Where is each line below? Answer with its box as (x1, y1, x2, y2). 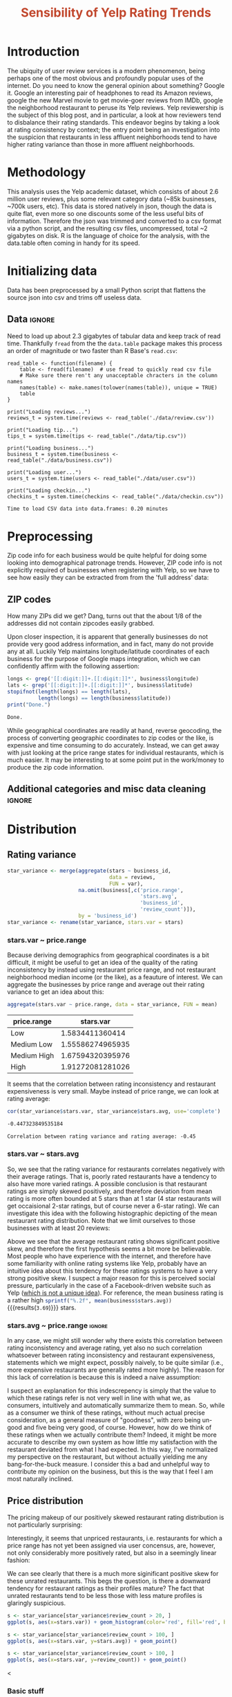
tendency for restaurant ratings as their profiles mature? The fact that (7, 1583, 204, 1592)
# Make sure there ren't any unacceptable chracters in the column (19, 372, 217, 379)
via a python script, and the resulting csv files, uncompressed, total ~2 (7, 224, 208, 233)
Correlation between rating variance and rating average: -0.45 (7, 1133, 196, 1140)
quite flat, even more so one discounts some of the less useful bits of (7, 209, 204, 217)
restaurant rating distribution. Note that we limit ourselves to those (7, 1216, 195, 1224)
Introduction (7, 44, 80, 60)
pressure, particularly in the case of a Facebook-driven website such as (7, 1281, 212, 1289)
